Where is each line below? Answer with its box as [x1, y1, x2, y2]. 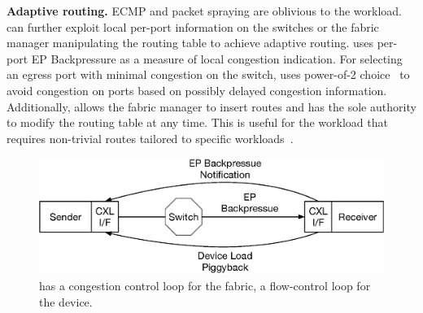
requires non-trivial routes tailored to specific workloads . [7, 129, 294, 146]
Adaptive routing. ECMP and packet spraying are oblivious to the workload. [7, 2, 402, 19]
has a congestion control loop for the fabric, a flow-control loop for [39, 276, 371, 293]
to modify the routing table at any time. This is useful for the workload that [7, 114, 388, 131]
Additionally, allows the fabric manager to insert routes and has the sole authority [7, 98, 416, 115]
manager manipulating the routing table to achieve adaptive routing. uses [7, 34, 374, 51]
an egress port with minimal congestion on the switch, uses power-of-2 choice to [7, 66, 410, 83]
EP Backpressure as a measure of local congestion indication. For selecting [31, 50, 403, 67]
